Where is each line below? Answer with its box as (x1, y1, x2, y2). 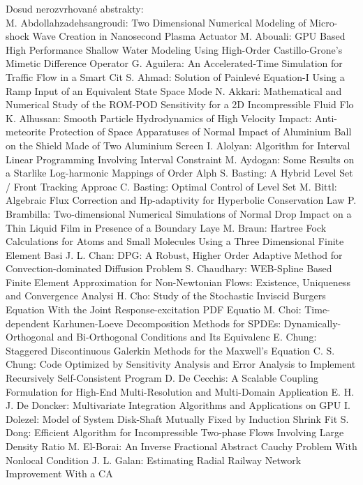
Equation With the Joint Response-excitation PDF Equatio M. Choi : (6, 302, 302, 317)
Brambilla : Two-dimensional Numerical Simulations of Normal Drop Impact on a (6, 206, 352, 221)
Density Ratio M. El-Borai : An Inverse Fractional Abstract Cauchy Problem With (6, 439, 357, 453)
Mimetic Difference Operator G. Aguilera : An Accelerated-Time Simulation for (6, 56, 343, 70)
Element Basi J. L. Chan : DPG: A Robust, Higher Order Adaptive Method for (6, 247, 343, 262)
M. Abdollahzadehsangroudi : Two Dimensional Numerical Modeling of (6, 15, 306, 29)
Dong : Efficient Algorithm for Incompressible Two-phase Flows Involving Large (6, 425, 344, 440)
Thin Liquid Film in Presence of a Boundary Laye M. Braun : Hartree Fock (6, 220, 327, 234)
